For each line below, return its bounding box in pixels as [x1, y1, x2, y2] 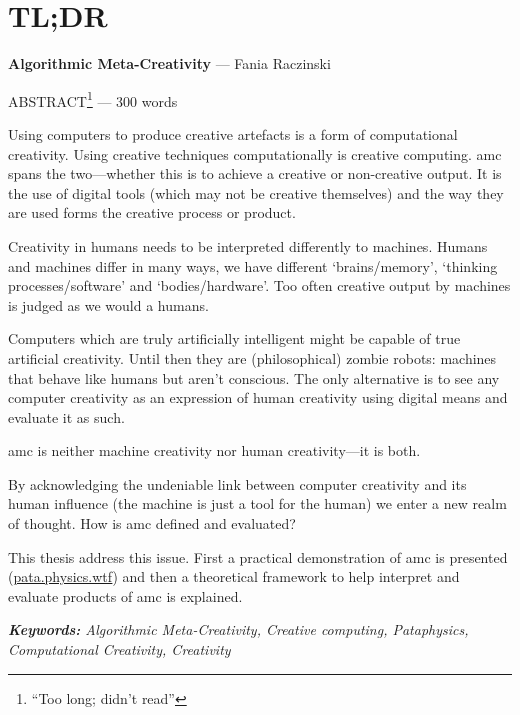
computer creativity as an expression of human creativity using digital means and [8, 387, 508, 408]
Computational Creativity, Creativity [8, 639, 231, 660]
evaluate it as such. [8, 406, 125, 427]
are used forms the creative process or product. [8, 202, 296, 223]
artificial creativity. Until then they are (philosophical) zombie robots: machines [8, 347, 497, 368]
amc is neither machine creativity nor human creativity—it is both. [8, 440, 421, 461]
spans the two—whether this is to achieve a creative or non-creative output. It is [8, 163, 502, 184]
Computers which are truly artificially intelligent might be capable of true [8, 328, 461, 349]
